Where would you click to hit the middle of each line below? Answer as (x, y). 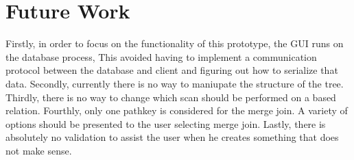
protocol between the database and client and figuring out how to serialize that (172, 70)
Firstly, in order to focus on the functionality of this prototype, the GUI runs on (175, 43)
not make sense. (39, 150)
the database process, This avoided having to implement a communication (161, 56)
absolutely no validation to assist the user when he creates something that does (172, 137)
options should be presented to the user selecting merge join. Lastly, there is (166, 123)
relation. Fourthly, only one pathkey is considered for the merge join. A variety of (177, 110)
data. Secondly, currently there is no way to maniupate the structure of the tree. (175, 83)
